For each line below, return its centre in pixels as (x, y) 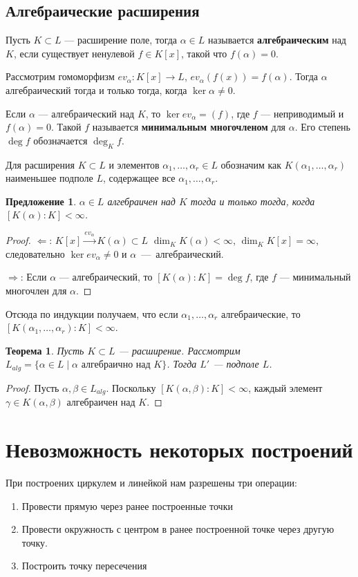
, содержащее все (139, 178)
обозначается (60, 140)
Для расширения (40, 164)
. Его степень (322, 127)
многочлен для (36, 290)
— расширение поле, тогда (121, 40)
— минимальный (315, 277)
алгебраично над (116, 365)
